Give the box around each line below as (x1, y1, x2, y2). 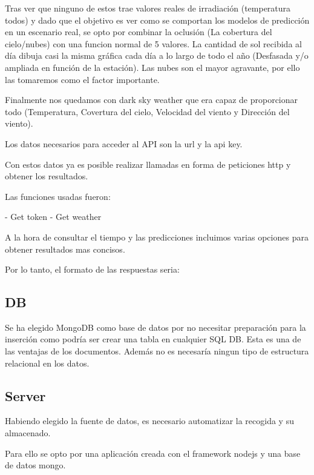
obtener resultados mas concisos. (5, 242, 125, 255)
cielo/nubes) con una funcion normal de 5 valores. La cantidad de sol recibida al (5, 37, 302, 50)
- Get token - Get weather (5, 210, 102, 223)
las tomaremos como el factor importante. (5, 73, 160, 85)
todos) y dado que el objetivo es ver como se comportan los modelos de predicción (5, 13, 310, 26)
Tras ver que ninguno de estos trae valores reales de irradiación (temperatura (5, 2, 291, 14)
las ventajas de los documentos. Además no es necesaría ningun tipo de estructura (5, 345, 309, 357)
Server (5, 386, 46, 405)
